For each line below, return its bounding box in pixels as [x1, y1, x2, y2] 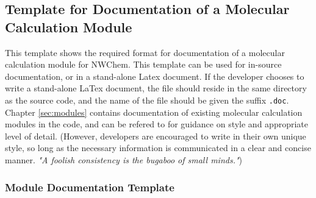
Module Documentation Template [5, 179, 174, 194]
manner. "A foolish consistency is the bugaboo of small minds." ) [5, 154, 242, 166]
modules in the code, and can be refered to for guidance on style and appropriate [5, 118, 308, 130]
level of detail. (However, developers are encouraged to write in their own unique [5, 129, 306, 142]
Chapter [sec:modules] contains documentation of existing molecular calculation [5, 105, 303, 118]
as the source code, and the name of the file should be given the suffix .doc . [5, 93, 289, 106]
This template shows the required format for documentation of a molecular [5, 46, 285, 58]
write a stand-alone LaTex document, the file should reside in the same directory [5, 82, 307, 94]
